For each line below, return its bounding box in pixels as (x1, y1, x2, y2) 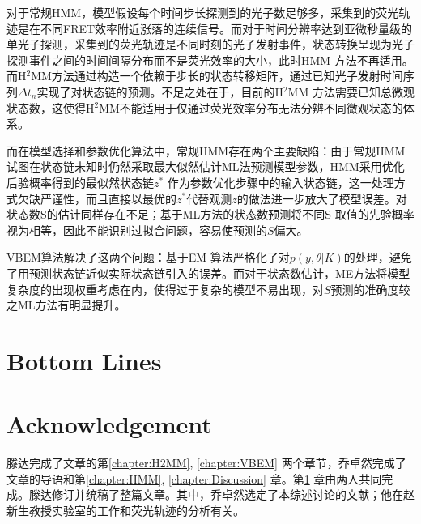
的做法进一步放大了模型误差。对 (236, 190, 407, 207)
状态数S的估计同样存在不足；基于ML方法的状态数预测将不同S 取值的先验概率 (6, 206, 415, 223)
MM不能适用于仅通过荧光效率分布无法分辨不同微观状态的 (99, 99, 403, 116)
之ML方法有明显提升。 (6, 296, 126, 313)
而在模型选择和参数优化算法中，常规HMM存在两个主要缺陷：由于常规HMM (6, 142, 406, 159)
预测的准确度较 (330, 280, 410, 297)
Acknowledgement (6, 407, 212, 441)
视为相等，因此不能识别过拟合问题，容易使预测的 (6, 221, 267, 238)
